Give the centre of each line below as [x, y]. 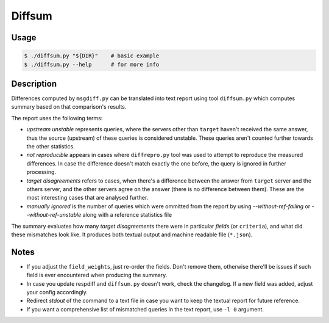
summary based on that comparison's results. [69, 107]
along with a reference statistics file [127, 215]
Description [34, 83]
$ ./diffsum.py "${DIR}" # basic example [92, 56]
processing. [41, 172]
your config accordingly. [57, 292]
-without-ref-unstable [54, 215]
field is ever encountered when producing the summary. [97, 275]
